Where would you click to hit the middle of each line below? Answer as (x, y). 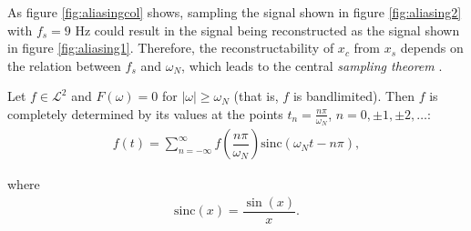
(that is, (256, 96)
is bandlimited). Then (353, 96)
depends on (432, 48)
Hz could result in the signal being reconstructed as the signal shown (267, 30)
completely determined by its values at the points (145, 113)
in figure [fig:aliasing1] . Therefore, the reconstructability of (171, 48)
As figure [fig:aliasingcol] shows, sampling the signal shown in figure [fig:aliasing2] (235, 12)
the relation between (64, 65)
